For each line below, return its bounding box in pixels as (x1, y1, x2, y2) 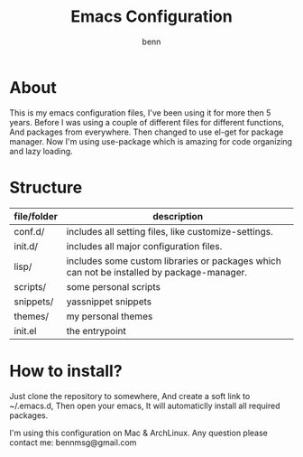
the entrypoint (66, 324, 126, 337)
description (152, 210, 204, 222)
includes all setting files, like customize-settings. (66, 225, 273, 238)
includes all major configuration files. (66, 239, 223, 252)
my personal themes (66, 310, 153, 322)
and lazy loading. (9, 145, 74, 156)
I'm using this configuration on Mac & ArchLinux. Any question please (9, 427, 269, 438)
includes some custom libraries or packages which (66, 255, 281, 267)
